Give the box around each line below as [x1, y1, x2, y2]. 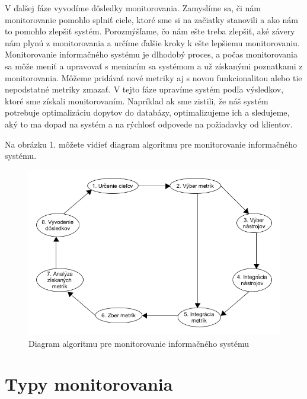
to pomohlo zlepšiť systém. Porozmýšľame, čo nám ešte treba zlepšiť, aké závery [5, 25, 295, 37]
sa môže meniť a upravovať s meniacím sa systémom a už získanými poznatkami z [5, 59, 303, 72]
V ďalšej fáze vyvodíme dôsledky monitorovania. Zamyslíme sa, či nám [5, 2, 261, 14]
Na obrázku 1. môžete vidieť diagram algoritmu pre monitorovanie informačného [5, 138, 297, 150]
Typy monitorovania [5, 372, 173, 396]
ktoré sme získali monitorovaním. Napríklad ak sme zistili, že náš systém [5, 94, 268, 107]
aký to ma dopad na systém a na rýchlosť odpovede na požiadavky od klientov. [5, 117, 293, 130]
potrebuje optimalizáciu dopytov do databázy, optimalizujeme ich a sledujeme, [5, 106, 290, 119]
